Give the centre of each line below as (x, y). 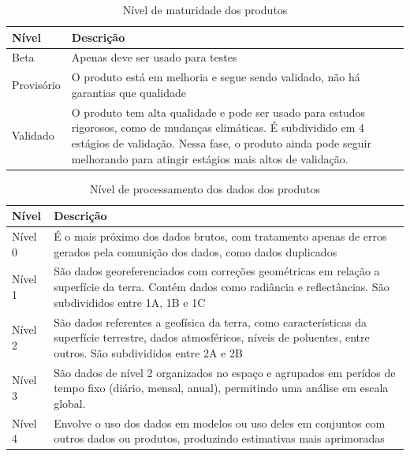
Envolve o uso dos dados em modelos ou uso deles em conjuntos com (220, 422)
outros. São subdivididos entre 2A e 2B (148, 352)
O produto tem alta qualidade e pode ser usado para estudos (218, 112)
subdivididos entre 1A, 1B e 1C (130, 302)
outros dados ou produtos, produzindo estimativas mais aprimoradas (219, 438)
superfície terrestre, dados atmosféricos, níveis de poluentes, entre (212, 337)
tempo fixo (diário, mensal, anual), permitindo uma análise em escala (221, 388)
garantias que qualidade (129, 92)
